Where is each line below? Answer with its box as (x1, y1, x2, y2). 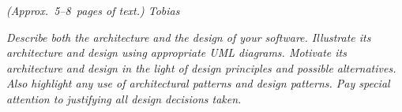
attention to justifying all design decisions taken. (6, 90, 242, 106)
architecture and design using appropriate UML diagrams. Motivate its (6, 44, 347, 61)
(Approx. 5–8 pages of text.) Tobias (6, 2, 180, 18)
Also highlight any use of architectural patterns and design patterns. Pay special (6, 75, 390, 91)
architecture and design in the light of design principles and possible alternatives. (6, 59, 396, 76)
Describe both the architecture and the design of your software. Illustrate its (6, 28, 371, 45)
